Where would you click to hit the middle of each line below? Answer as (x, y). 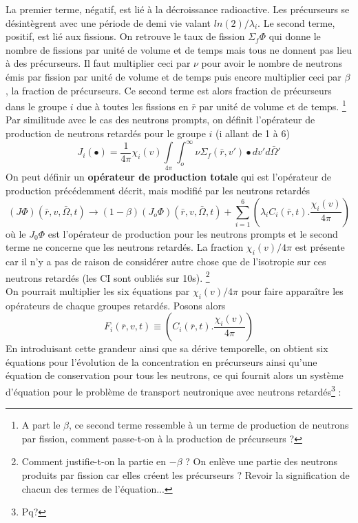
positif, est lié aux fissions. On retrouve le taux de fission (125, 36)
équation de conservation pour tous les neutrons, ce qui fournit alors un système (175, 375)
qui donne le (295, 36)
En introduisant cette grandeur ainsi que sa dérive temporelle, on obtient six (167, 348)
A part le (41, 425)
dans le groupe (36, 106)
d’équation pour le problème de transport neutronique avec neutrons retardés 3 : (173, 390)
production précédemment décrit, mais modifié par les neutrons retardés (158, 191)
